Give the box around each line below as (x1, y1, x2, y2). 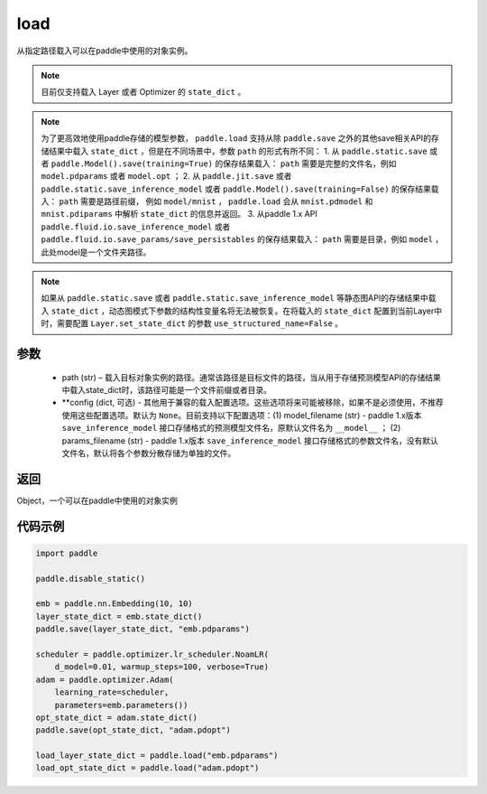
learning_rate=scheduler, (54, 687, 170, 697)
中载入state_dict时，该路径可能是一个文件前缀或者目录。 (61, 384, 272, 395)
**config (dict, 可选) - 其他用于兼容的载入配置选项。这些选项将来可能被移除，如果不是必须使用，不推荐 (61, 397, 444, 408)
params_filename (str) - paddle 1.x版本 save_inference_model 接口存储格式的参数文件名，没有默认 (61, 434, 439, 446)
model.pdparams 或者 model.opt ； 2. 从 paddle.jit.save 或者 (41, 171, 292, 182)
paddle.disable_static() (35, 574, 146, 584)
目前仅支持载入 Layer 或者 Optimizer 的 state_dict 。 (41, 87, 246, 98)
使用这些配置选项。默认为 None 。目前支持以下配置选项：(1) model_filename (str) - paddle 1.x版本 (61, 409, 422, 420)
